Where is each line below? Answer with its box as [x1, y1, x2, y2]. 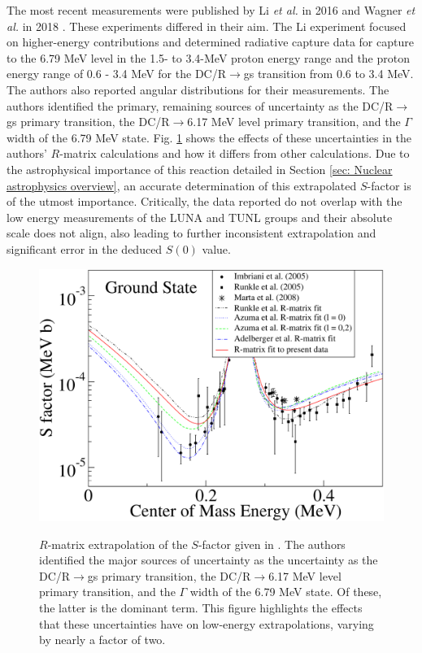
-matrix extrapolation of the [47, 535, 188, 552]
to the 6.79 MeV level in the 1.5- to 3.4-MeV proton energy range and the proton [7, 49, 410, 66]
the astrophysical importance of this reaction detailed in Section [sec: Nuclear [7, 160, 393, 177]
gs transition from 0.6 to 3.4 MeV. [243, 65, 414, 82]
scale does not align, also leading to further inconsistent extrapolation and [7, 224, 376, 242]
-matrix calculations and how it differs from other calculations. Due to [59, 145, 410, 162]
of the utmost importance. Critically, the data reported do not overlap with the [7, 193, 402, 210]
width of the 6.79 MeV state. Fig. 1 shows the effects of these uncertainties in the [7, 128, 412, 146]
